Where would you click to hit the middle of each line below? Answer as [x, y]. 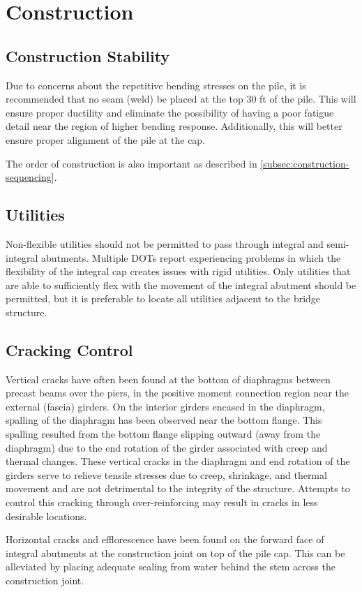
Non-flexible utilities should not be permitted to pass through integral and [165, 243]
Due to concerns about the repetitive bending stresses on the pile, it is [156, 85]
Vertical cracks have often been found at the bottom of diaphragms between [168, 379]
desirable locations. [46, 516]
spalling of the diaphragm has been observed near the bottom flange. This [164, 420]
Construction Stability [88, 55]
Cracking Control [69, 349]
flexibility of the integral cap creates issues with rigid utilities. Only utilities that [178, 271]
